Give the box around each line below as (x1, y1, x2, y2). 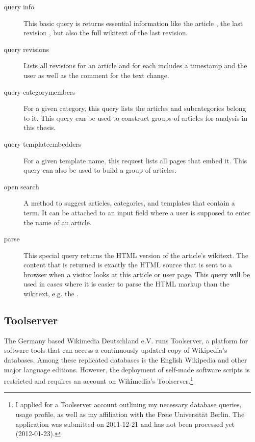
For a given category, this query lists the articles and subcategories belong (24, 103, 246, 113)
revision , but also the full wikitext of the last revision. (24, 27, 188, 38)
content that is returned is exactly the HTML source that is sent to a (24, 260, 232, 270)
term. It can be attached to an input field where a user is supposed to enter (24, 207, 251, 217)
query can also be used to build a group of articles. (24, 165, 177, 175)
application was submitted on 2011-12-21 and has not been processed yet (15, 418, 235, 429)
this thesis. (24, 122, 56, 132)
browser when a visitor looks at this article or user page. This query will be (24, 269, 250, 279)
